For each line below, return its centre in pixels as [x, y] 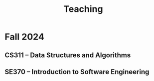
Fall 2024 [24, 37]
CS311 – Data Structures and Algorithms [68, 55]
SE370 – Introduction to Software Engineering [77, 72]
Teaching [83, 9]
